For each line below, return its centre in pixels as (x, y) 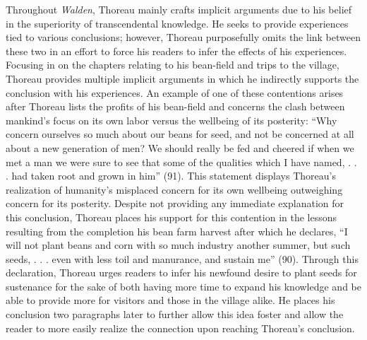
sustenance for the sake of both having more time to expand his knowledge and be (183, 286)
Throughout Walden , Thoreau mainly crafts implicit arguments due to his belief (179, 9)
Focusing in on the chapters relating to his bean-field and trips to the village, (173, 65)
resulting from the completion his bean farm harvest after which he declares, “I (177, 231)
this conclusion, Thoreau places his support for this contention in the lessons (172, 217)
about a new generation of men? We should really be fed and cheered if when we (180, 147)
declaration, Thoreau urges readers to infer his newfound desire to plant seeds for (181, 272)
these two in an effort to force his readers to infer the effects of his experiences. (176, 51)
